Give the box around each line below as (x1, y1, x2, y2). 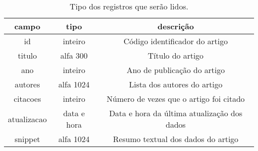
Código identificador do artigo (124, 35, 228, 47)
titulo (17, 50, 37, 61)
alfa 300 (60, 50, 88, 61)
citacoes (13, 93, 41, 104)
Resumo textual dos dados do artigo (113, 133, 239, 145)
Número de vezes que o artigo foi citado (107, 93, 245, 104)
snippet (14, 133, 40, 145)
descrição (157, 20, 194, 32)
